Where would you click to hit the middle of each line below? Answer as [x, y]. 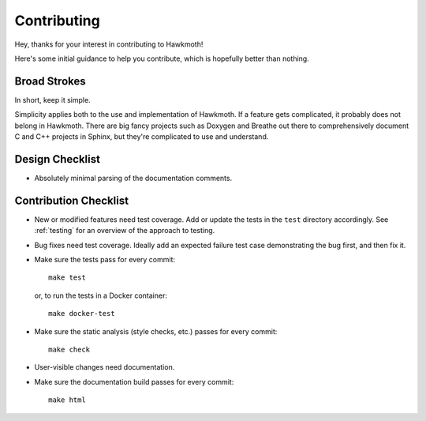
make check [69, 349]
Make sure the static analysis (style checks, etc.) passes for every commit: [156, 331]
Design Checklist [57, 159]
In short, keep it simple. [52, 100]
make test [67, 278]
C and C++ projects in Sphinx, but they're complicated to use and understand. [142, 137]
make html [67, 400]
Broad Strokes [50, 81]
